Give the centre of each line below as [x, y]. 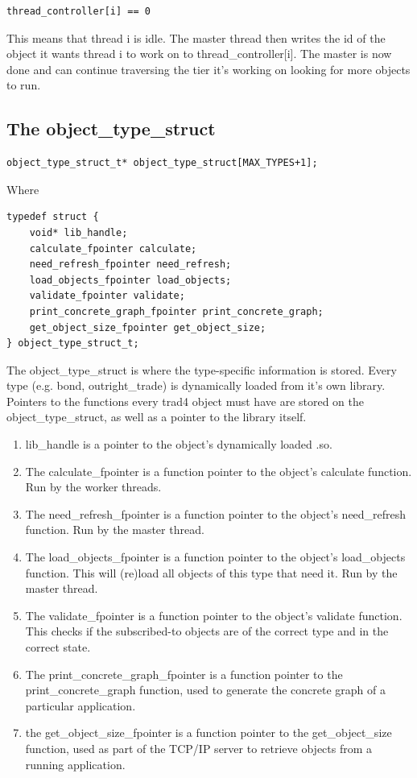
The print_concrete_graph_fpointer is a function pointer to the [184, 674]
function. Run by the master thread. [115, 530]
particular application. [81, 705]
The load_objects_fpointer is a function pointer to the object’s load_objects [215, 557]
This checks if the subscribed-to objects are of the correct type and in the [207, 631]
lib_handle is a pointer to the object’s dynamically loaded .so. [179, 444]
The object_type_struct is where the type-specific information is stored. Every [202, 369]
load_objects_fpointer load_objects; [130, 280]
